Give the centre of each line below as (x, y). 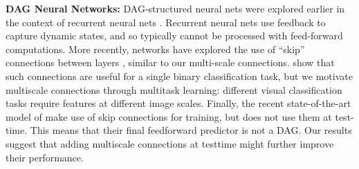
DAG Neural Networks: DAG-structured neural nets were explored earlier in (175, 8)
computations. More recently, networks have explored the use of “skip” (155, 49)
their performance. (45, 157)
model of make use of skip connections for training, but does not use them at (169, 116)
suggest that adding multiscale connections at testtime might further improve (170, 143)
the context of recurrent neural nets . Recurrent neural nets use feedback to (166, 22)
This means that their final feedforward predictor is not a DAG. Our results (191, 130)
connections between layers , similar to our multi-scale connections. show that (170, 62)
